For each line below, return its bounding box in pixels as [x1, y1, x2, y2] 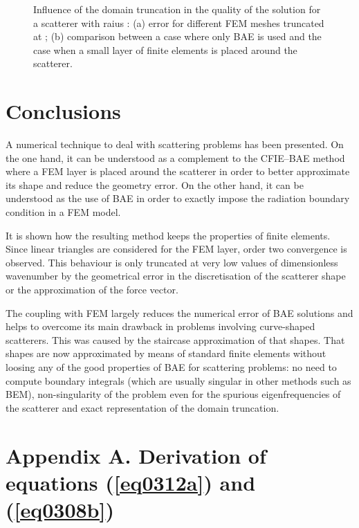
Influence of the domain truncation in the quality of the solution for [33, 2, 321, 16]
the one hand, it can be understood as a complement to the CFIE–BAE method [6, 150, 345, 165]
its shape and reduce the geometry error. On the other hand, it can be [6, 177, 304, 192]
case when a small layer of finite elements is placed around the [33, 42, 297, 57]
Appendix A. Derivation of [6, 441, 266, 469]
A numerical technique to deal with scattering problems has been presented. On [6, 137, 344, 152]
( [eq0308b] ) [6, 495, 114, 523]
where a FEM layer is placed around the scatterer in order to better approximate [6, 164, 350, 179]
